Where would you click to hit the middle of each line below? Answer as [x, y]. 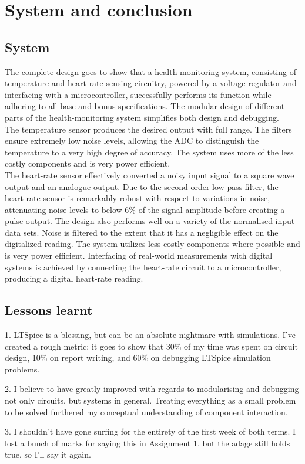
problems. [22, 369]
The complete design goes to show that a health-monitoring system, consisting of [150, 71]
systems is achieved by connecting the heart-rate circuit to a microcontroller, [143, 267]
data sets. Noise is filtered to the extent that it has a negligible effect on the [142, 232]
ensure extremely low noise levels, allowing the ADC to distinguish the [132, 140]
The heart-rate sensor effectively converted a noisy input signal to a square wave [150, 175]
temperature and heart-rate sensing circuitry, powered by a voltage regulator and [151, 83]
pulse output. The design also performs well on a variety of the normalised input [150, 221]
